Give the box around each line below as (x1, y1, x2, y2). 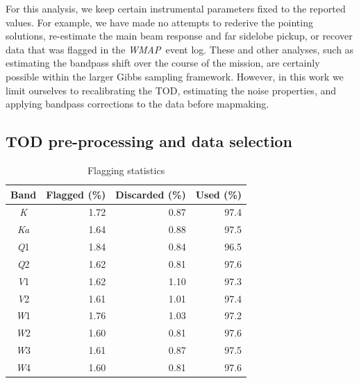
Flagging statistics (87, 162, 165, 177)
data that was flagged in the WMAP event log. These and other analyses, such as (6, 42, 354, 56)
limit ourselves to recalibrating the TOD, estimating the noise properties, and (6, 83, 336, 97)
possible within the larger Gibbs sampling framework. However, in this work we (6, 69, 344, 83)
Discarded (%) (115, 187, 186, 201)
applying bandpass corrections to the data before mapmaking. (6, 96, 269, 111)
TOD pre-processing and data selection (6, 130, 292, 152)
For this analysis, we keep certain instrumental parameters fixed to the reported (6, 1, 346, 15)
